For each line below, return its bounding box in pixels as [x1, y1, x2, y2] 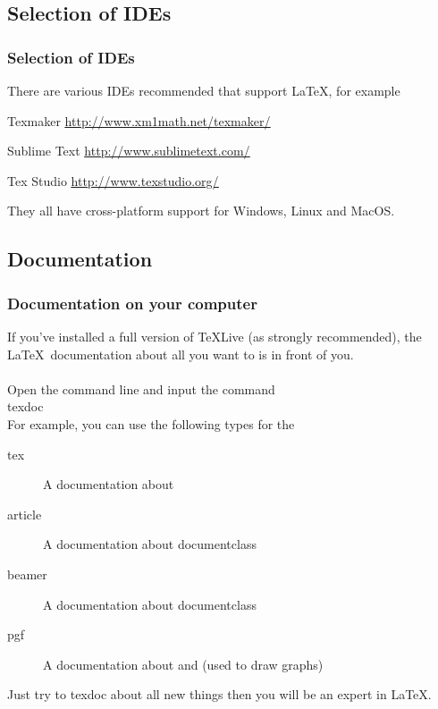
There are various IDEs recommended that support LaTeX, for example [7, 81, 400, 99]
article [7, 504, 42, 523]
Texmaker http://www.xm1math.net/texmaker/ [7, 111, 271, 130]
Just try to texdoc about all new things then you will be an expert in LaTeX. [7, 685, 432, 704]
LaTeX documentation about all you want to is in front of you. [7, 344, 354, 363]
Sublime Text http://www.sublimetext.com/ [7, 141, 250, 160]
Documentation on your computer [7, 291, 257, 314]
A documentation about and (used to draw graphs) [43, 654, 324, 673]
